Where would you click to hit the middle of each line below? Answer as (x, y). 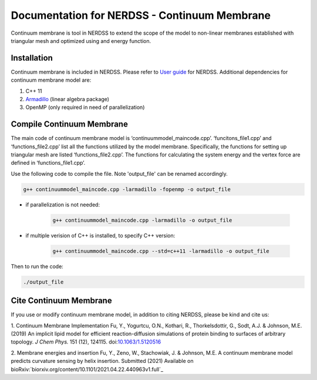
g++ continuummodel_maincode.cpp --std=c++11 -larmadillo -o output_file (161, 251)
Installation (32, 58)
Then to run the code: (37, 266)
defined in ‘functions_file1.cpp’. (48, 163)
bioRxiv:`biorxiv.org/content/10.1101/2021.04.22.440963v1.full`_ (87, 369)
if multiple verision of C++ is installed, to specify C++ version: (100, 235)
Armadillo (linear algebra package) (68, 99)
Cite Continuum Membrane (61, 301)
